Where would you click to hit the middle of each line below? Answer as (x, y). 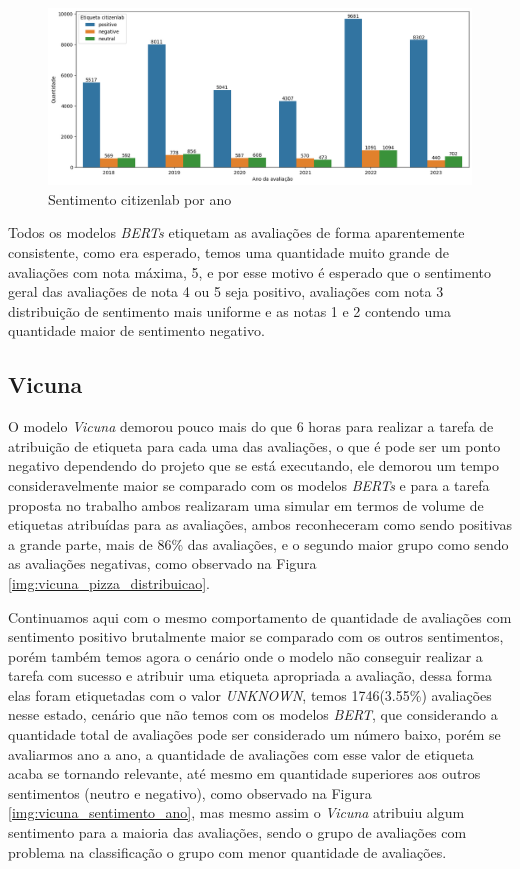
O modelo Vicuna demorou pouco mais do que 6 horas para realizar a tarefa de (251, 426)
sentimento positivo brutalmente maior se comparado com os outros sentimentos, (256, 636)
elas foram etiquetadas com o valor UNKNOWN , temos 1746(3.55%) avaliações (250, 694)
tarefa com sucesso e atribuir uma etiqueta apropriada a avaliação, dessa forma (250, 675)
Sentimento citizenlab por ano (140, 198)
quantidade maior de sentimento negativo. (136, 330)
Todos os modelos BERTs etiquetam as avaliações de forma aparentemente (236, 232)
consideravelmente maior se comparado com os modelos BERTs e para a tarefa (249, 484)
